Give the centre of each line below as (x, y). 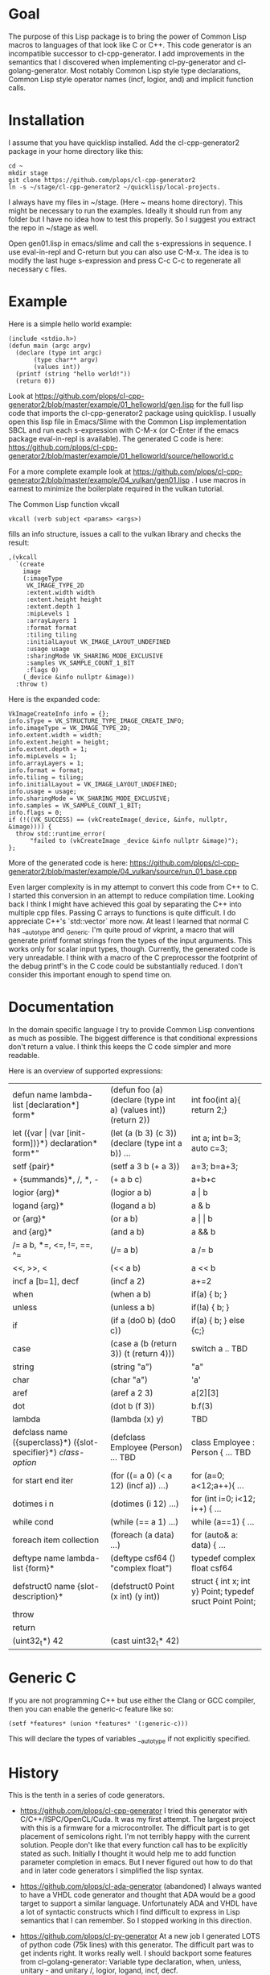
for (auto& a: (215, 1534)
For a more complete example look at (70, 471)
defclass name (40, 1432)
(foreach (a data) (142, 1534)
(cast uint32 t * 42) (145, 1641)
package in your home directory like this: (76, 151)
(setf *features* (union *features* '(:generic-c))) (98, 1724)
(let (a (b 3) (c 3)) (143, 1133)
